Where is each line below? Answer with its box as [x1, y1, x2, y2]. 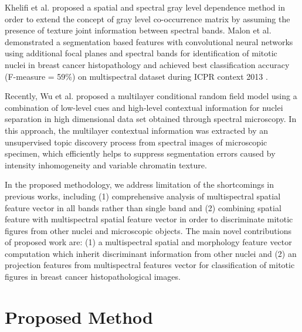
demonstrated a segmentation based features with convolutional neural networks [5, 35, 293, 48]
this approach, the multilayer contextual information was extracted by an [5, 124, 269, 136]
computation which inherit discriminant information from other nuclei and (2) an [5, 247, 297, 259]
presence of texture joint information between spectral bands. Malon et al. [5, 24, 272, 36]
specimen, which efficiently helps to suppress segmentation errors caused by [5, 147, 276, 160]
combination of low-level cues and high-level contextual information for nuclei [5, 101, 283, 113]
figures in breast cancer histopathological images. [5, 270, 181, 283]
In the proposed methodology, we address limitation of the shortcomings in [5, 178, 274, 191]
